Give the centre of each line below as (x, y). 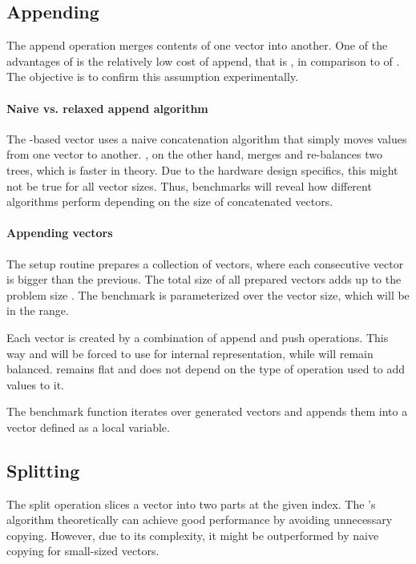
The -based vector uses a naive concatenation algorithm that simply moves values (207, 138)
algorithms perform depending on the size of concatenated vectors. (170, 201)
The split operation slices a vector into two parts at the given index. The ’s (191, 504)
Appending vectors (60, 233)
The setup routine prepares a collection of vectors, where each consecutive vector (205, 263)
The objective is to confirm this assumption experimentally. (152, 77)
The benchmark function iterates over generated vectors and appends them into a (207, 411)
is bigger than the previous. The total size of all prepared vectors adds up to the (204, 279)
